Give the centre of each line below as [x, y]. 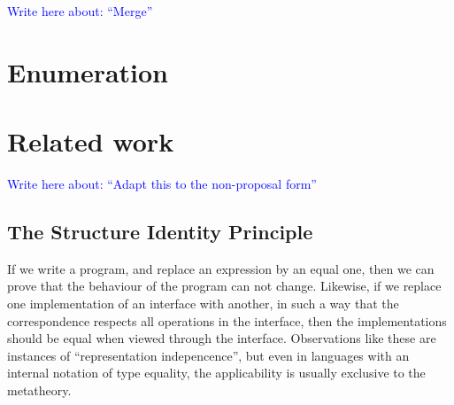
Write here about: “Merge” [80, 11]
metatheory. [39, 390]
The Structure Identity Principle [160, 232]
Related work [91, 141]
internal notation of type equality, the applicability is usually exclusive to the [216, 373]
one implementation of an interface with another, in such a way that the [203, 304]
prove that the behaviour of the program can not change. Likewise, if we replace [224, 286]
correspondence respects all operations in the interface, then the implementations [227, 320]
